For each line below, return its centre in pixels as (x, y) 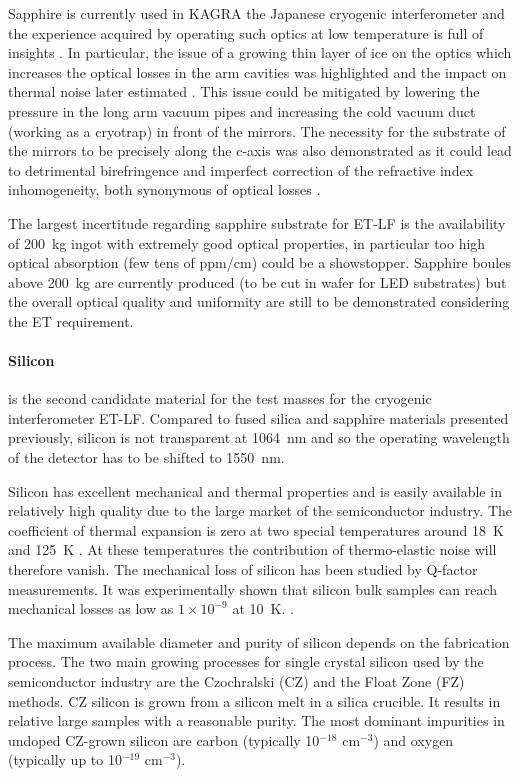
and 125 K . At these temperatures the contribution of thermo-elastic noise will (252, 549)
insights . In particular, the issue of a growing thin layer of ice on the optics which (260, 52)
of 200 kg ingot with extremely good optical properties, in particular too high (247, 242)
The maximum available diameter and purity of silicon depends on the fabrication (259, 641)
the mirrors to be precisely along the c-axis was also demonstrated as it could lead (260, 150)
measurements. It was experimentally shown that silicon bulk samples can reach (253, 588)
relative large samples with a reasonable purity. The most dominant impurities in (256, 720)
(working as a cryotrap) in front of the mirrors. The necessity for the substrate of (257, 130)
